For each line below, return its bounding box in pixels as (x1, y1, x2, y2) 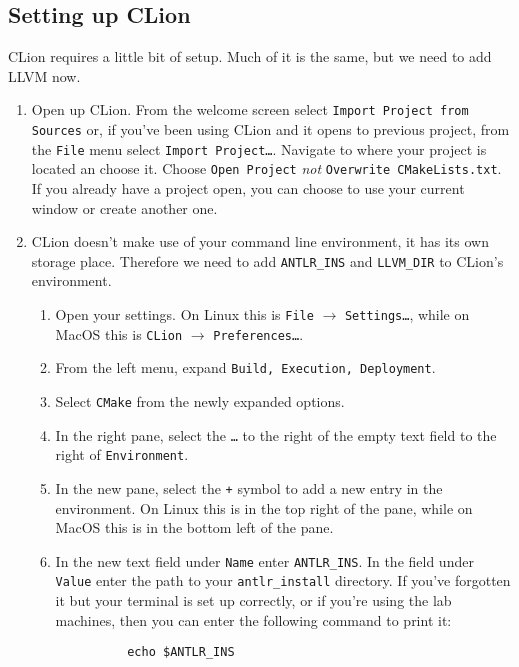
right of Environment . (55, 444, 189, 465)
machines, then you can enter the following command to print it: (55, 609, 452, 630)
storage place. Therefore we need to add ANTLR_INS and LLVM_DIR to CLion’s (31, 250, 504, 271)
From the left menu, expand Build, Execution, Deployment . (55, 357, 436, 378)
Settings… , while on (344, 304, 470, 325)
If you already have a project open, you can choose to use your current (31, 178, 465, 199)
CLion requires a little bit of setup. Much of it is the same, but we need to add (8, 46, 492, 67)
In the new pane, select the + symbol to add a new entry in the (55, 477, 443, 498)
